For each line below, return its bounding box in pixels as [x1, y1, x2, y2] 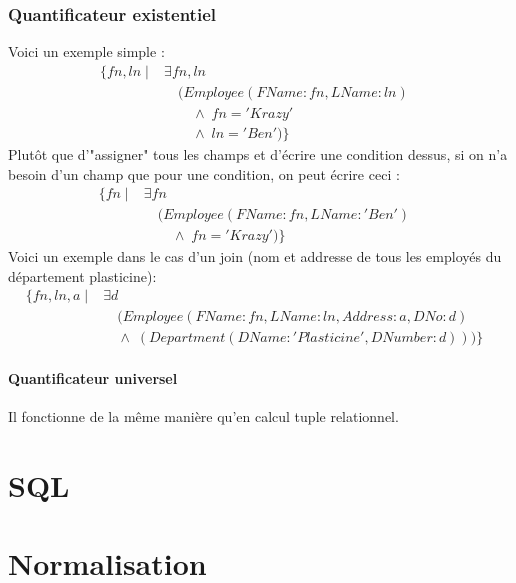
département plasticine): [8, 265, 157, 286]
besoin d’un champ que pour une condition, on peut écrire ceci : [8, 163, 400, 184]
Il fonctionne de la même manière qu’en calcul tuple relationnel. [8, 406, 399, 427]
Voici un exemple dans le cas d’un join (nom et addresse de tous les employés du [8, 246, 502, 267]
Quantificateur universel [8, 368, 178, 389]
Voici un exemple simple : [8, 41, 165, 62]
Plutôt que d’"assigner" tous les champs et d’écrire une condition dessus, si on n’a [8, 143, 508, 164]
